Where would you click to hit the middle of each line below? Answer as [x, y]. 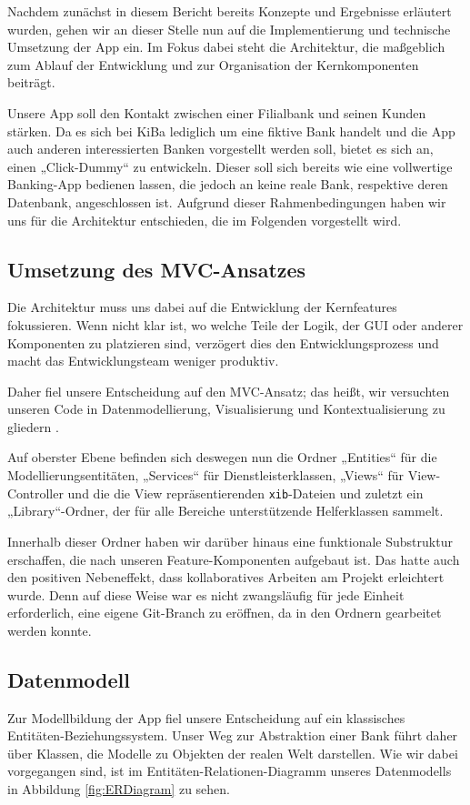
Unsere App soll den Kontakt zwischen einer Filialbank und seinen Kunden [217, 112]
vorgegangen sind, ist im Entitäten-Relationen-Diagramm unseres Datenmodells [230, 771]
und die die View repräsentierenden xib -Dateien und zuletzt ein [245, 493]
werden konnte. [50, 630]
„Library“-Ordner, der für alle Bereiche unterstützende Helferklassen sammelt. [225, 511]
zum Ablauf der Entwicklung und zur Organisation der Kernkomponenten [213, 64]
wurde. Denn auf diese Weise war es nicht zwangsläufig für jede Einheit [206, 594]
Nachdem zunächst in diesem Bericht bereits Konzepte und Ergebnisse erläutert [230, 11]
